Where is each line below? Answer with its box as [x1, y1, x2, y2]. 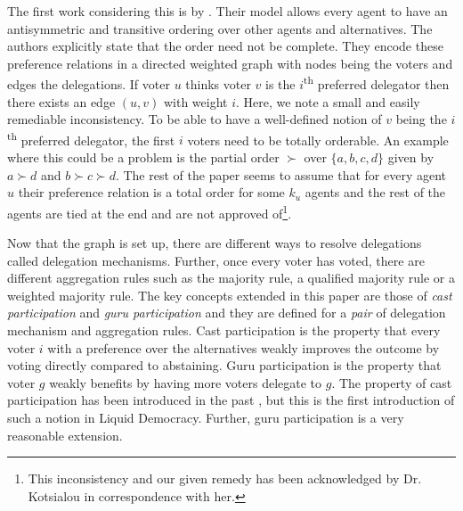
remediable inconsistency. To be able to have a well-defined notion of [7, 110, 382, 128]
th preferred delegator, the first [7, 128, 175, 149]
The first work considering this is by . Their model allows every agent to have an [7, 2, 448, 20]
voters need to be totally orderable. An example [187, 130, 449, 149]
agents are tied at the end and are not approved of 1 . [7, 201, 292, 222]
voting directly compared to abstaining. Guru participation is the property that [7, 356, 442, 375]
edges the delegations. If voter [7, 75, 170, 94]
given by [387, 148, 435, 167]
